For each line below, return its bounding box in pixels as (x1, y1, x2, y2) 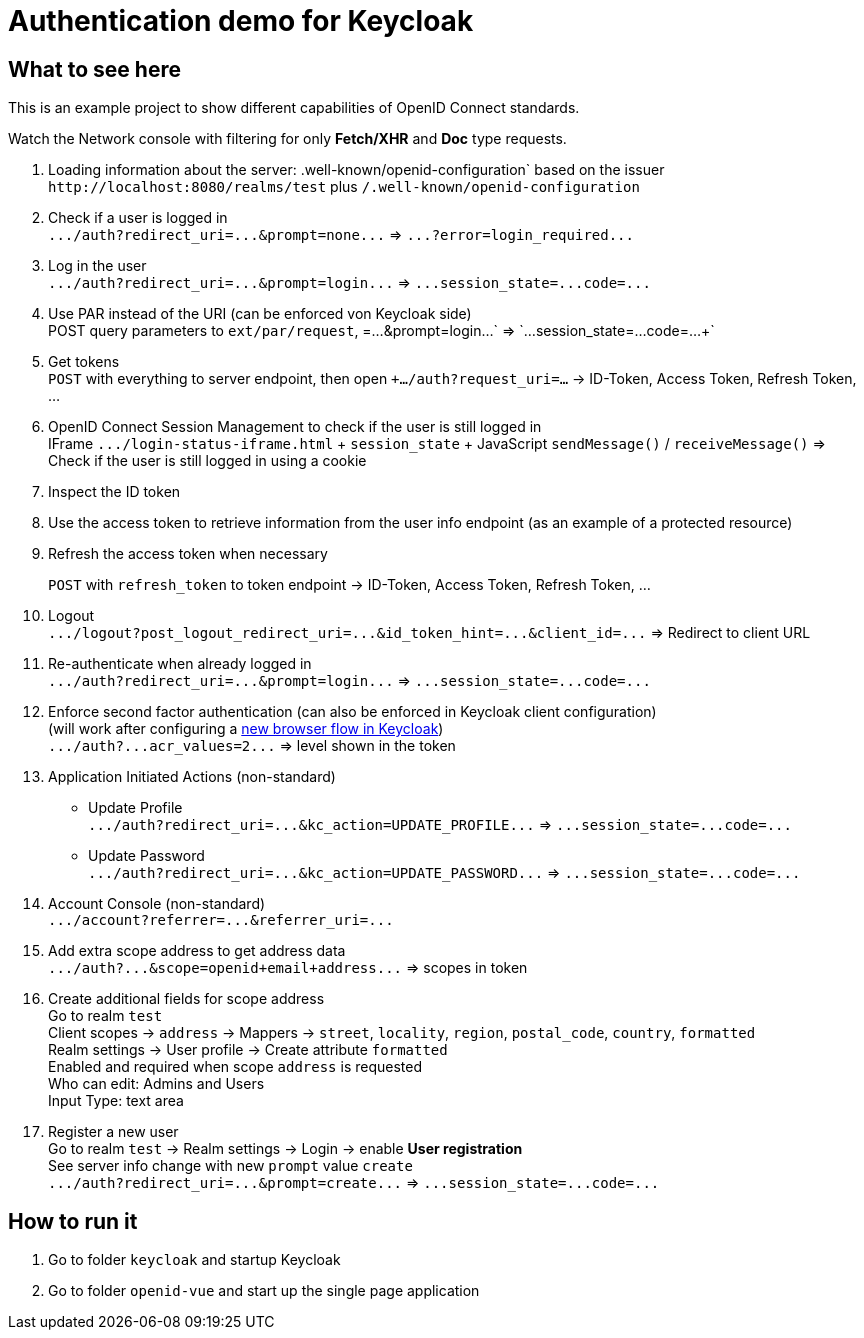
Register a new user (48, 1123, 179, 1141)
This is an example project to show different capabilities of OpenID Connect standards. (8, 99, 580, 117)
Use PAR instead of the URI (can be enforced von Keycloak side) (48, 305, 472, 323)
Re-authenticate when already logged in (48, 655, 312, 673)
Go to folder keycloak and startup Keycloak (48, 1251, 341, 1269)
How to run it (8, 1208, 138, 1234)
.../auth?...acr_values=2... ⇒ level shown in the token (48, 737, 456, 755)
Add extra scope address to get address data (48, 942, 346, 960)
